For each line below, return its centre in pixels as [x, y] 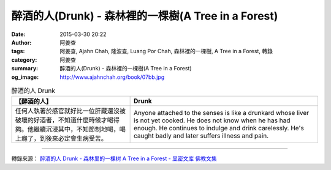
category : [24, 60]
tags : [18, 51]
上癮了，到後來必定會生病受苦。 [61, 139]
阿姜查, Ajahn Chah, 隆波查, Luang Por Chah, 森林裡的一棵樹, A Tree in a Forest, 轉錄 [166, 51]
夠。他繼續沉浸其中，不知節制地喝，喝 [70, 130]
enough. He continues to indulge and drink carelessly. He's [219, 128]
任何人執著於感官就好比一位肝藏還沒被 [70, 111]
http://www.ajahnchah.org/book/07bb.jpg [112, 77]
